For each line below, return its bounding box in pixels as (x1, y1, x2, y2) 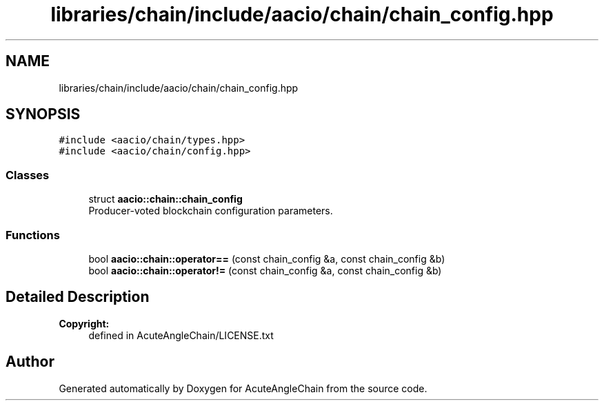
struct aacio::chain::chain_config (88, 193, 243, 205)
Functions (6, 227, 60, 242)
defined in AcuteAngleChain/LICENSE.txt (88, 329, 274, 341)
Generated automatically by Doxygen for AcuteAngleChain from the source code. (59, 382, 427, 394)
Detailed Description (6, 288, 150, 306)
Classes (6, 168, 50, 182)
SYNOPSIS (6, 105, 81, 123)
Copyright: (59, 317, 110, 329)
